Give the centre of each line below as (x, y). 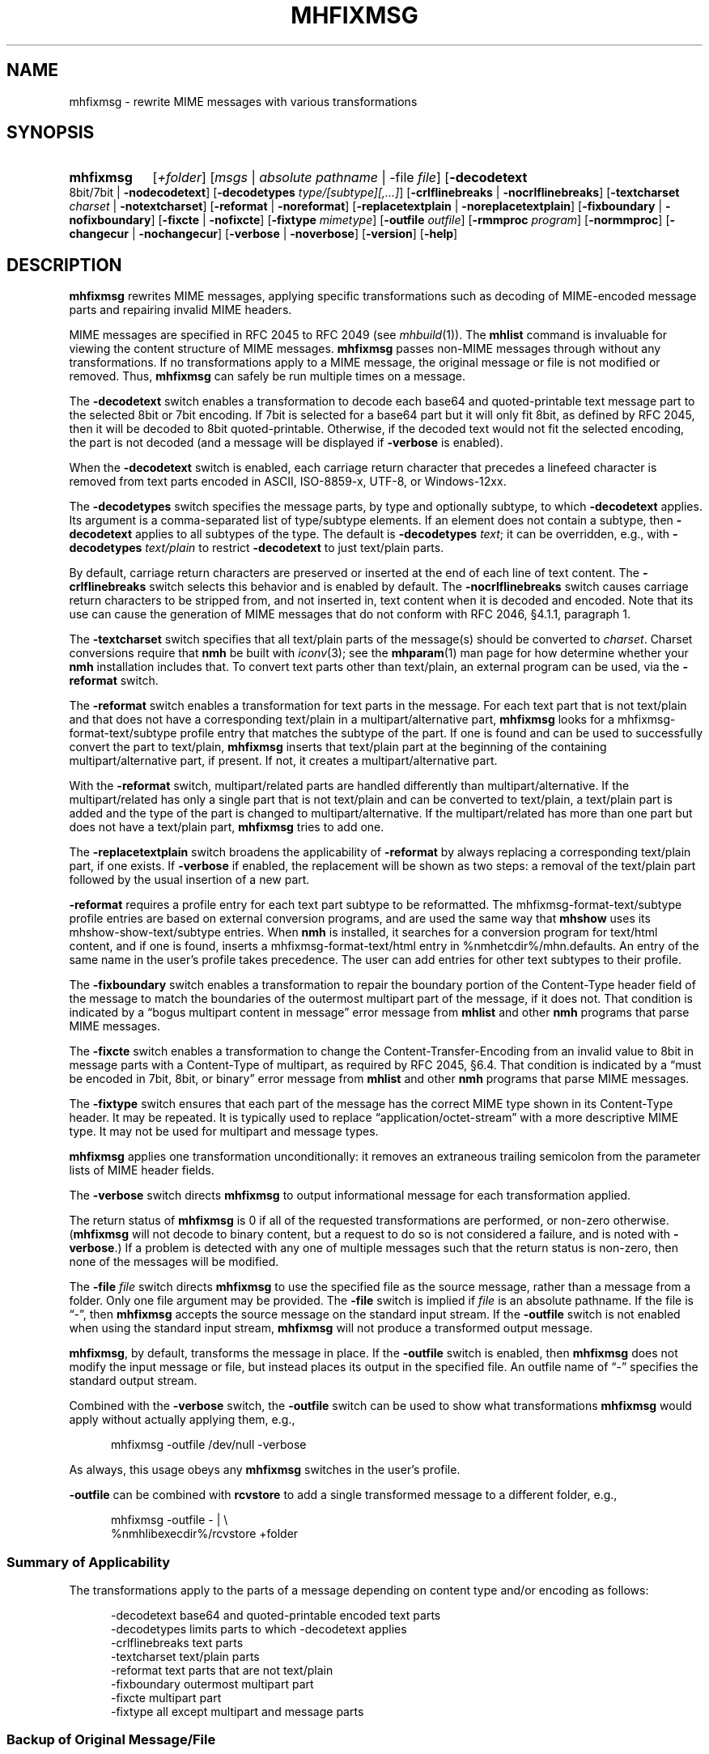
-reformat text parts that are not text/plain (222, 1671)
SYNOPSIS (51, 133)
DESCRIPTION (64, 265)
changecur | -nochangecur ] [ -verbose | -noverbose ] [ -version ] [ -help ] (263, 234)
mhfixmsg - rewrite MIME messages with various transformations (243, 101)
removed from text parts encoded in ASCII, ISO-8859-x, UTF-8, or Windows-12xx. (288, 482)
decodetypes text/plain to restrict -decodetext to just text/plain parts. (257, 548)
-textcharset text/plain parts (185, 1657)
